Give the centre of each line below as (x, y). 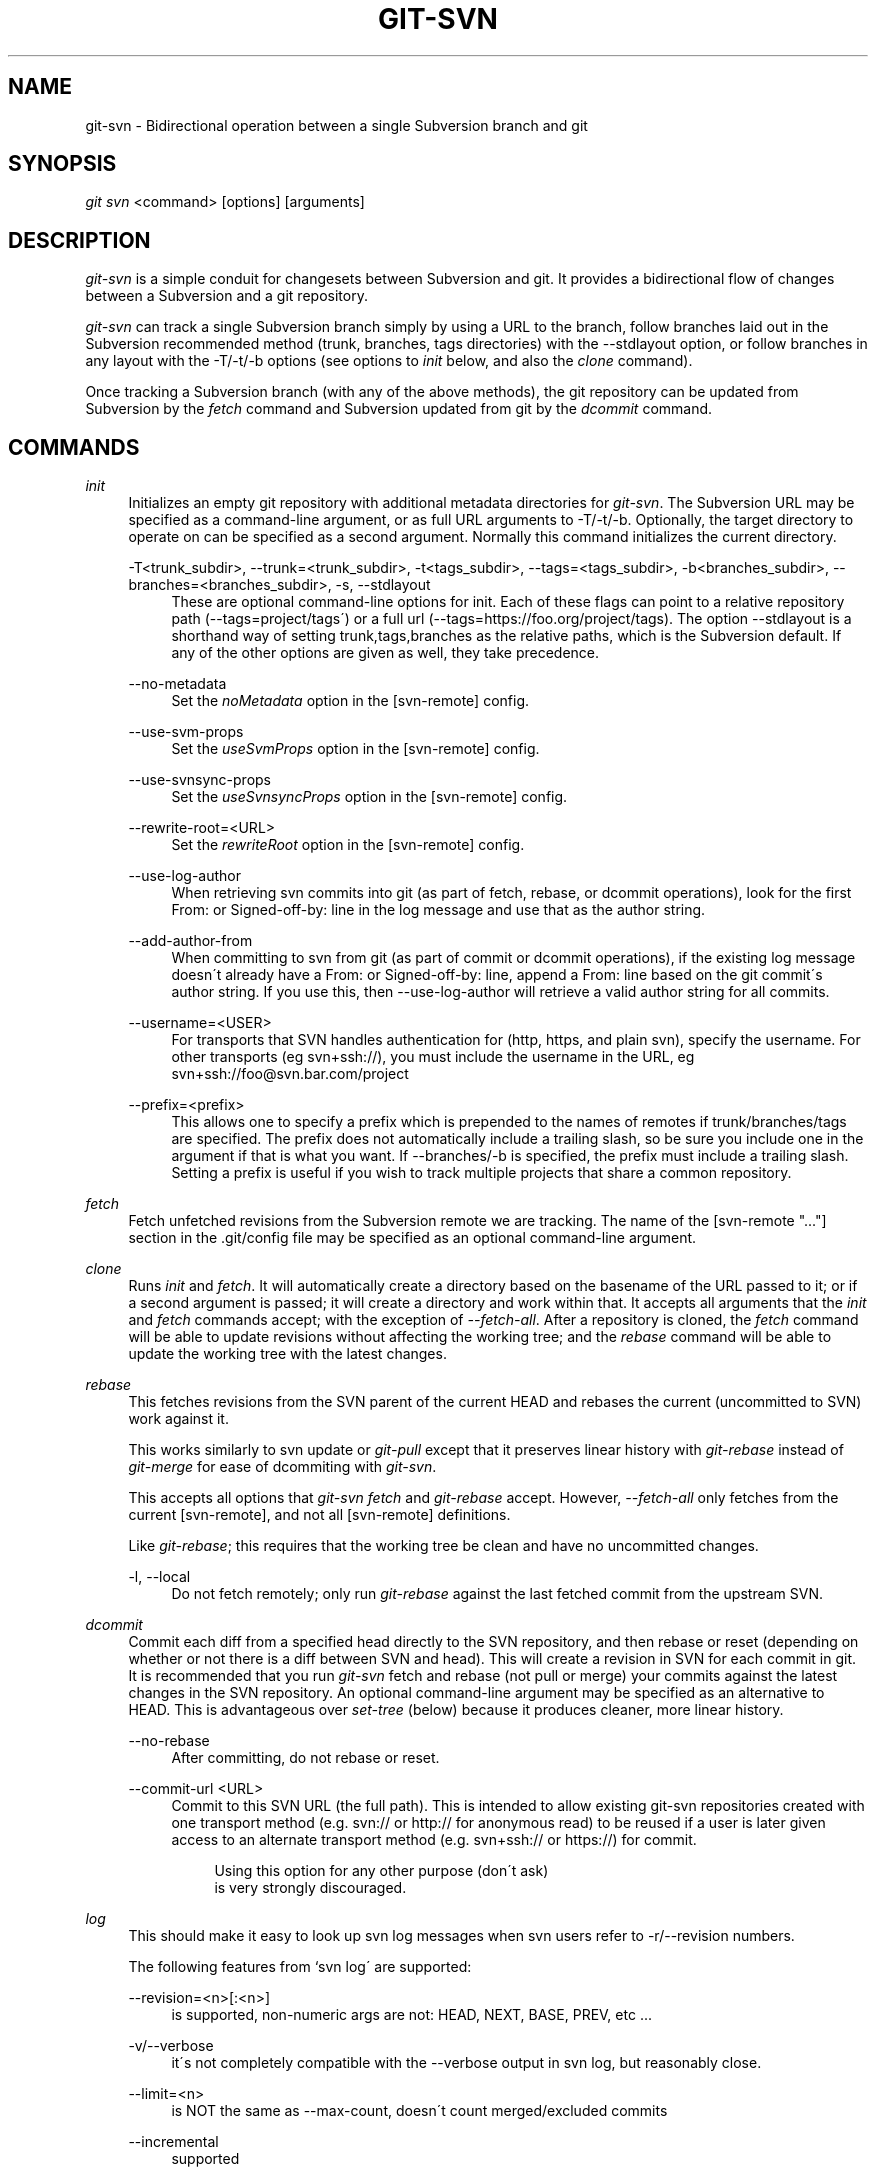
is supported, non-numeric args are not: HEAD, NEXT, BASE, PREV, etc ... (411, 2015)
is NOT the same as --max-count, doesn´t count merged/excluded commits (419, 2111)
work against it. (178, 1419)
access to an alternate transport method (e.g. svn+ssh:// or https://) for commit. (434, 1840)
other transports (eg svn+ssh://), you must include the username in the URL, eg (433, 1057)
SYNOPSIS (62, 164)
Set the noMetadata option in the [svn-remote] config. (350, 701)
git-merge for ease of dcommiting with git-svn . (282, 1467)
